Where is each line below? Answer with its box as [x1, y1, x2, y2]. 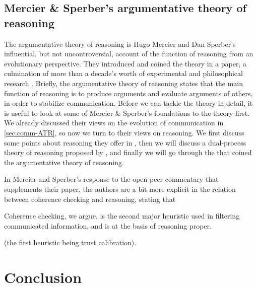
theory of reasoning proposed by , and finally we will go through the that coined [4, 147, 252, 158]
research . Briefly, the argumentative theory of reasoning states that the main [4, 78, 243, 88]
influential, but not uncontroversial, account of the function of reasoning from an [4, 48, 253, 59]
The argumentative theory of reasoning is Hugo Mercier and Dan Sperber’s [4, 38, 236, 49]
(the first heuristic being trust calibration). [4, 237, 137, 248]
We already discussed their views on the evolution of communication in [4, 117, 224, 128]
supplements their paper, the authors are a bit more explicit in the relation [4, 183, 236, 194]
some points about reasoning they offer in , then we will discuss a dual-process [4, 137, 246, 148]
